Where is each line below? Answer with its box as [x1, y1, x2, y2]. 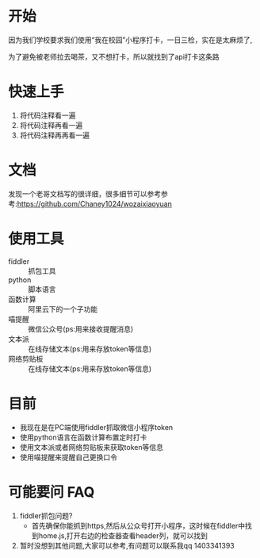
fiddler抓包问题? [19, 510, 73, 521]
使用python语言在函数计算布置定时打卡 [19, 432, 147, 442]
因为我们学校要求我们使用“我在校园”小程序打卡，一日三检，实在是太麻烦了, [8, 35, 253, 45]
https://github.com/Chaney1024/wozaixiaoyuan [17, 199, 172, 208]
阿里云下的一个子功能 [28, 304, 97, 314]
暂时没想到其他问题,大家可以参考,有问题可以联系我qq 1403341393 [19, 541, 235, 550]
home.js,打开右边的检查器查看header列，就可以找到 [38, 530, 208, 541]
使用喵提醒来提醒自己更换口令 [19, 452, 117, 462]
